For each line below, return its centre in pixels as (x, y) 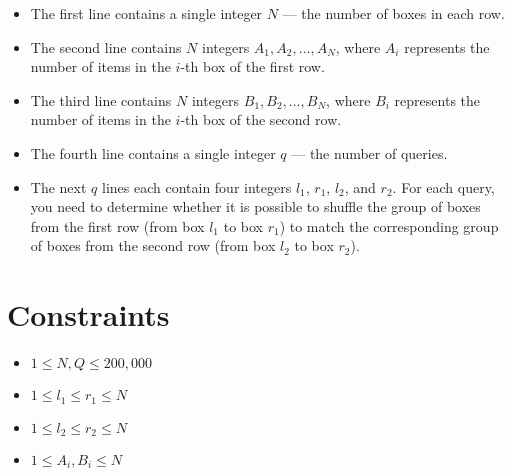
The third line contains (101, 99)
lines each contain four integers (196, 186)
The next (58, 186)
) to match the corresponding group (389, 225)
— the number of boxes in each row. (393, 13)
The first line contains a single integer (146, 13)
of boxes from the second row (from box (153, 245)
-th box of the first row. (252, 66)
